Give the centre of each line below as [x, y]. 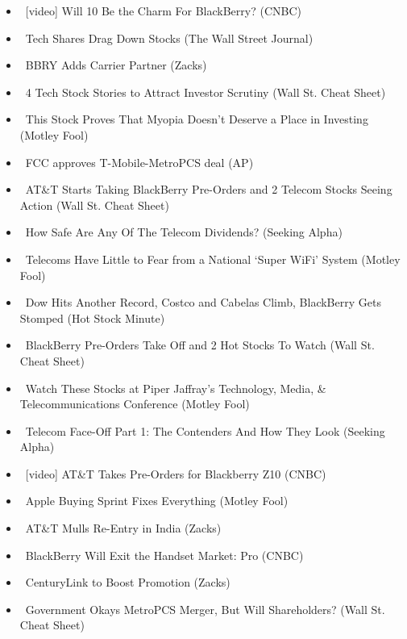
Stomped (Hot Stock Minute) [92, 317]
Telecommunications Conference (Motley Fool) [135, 404]
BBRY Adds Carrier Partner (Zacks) [116, 65]
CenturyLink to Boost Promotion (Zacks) [128, 582]
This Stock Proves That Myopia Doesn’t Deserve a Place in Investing [197, 119]
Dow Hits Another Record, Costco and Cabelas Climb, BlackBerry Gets [203, 302]
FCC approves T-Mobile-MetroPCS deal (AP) [139, 162]
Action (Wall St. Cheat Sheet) [94, 205]
